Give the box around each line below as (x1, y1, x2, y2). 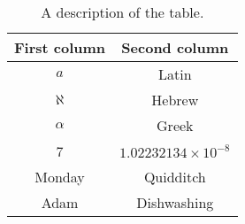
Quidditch (143, 166, 206, 187)
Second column (121, 37, 229, 58)
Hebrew (151, 89, 199, 110)
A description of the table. (41, 2, 204, 22)
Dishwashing (136, 192, 214, 212)
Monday (34, 166, 85, 187)
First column (14, 37, 106, 58)
